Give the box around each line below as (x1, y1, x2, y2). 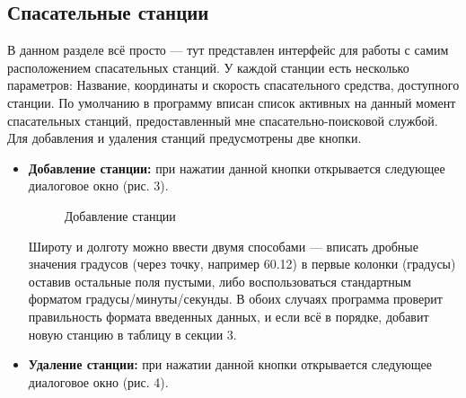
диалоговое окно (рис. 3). (28, 176, 169, 195)
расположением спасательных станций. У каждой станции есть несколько (7, 57, 409, 76)
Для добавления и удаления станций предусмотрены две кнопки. (7, 128, 362, 147)
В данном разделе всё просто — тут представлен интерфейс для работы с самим (7, 40, 449, 59)
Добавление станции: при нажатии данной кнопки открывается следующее (28, 158, 445, 177)
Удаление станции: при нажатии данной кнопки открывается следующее (28, 355, 432, 374)
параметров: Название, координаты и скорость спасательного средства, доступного (7, 75, 460, 94)
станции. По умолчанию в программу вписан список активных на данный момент (7, 93, 456, 111)
